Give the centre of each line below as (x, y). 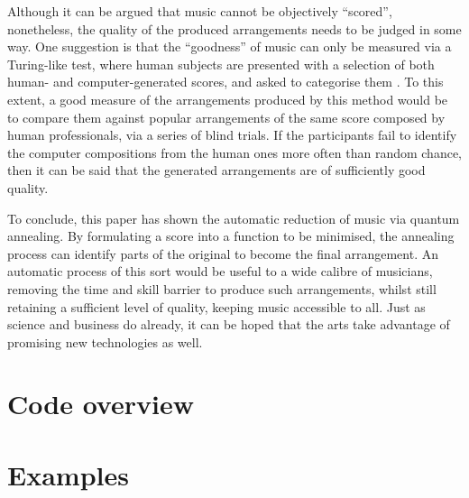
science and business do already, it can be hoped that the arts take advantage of (229, 324)
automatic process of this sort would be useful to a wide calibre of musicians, (220, 271)
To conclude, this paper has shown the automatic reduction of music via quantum (234, 218)
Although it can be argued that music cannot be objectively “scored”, (200, 11)
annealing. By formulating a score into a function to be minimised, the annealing (231, 236)
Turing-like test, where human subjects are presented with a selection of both (221, 64)
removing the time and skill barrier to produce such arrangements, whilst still (222, 288)
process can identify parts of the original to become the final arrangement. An (223, 253)
